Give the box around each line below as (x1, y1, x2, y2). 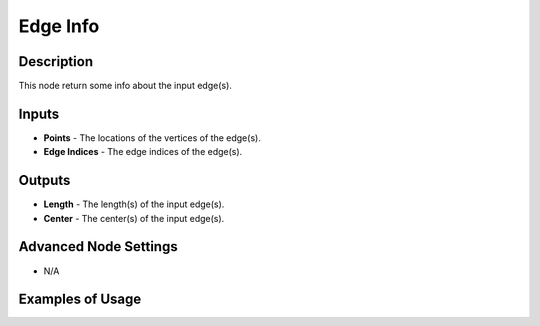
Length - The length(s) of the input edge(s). (43, 198, 225, 210)
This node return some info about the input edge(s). (18, 80, 232, 92)
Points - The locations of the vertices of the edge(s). (43, 131, 262, 144)
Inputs (18, 105, 60, 122)
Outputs (18, 172, 71, 189)
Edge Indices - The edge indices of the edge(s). (43, 146, 243, 158)
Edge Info (18, 15, 100, 37)
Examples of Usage (18, 291, 142, 308)
